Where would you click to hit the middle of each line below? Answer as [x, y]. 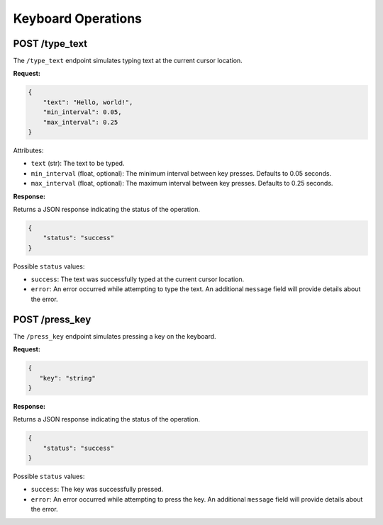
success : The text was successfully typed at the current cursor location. [138, 279]
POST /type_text [50, 44]
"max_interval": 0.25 [81, 122]
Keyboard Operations [77, 18]
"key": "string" [67, 378]
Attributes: [28, 150]
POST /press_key [52, 319]
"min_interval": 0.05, [82, 112]
